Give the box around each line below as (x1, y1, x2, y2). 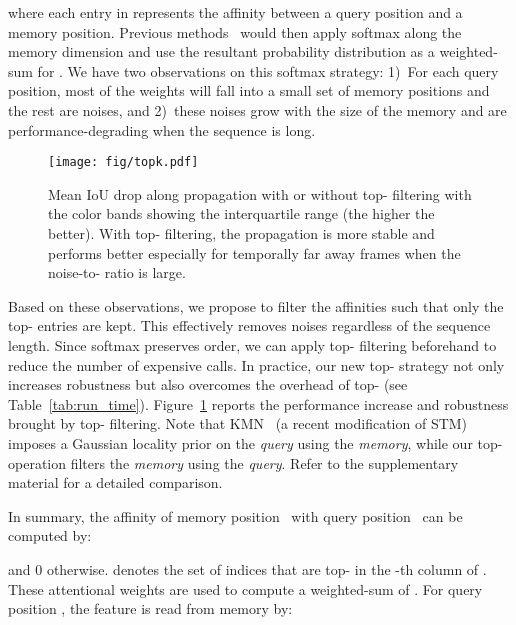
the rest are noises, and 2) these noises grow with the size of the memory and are (8, 99, 507, 120)
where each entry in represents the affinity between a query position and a (8, 2, 463, 22)
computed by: (8, 525, 92, 546)
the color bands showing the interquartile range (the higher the (48, 203, 435, 224)
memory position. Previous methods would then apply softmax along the (8, 21, 462, 42)
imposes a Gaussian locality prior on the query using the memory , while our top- (8, 432, 503, 453)
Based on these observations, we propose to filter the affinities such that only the (8, 295, 504, 316)
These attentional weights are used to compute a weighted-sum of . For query (8, 578, 483, 599)
